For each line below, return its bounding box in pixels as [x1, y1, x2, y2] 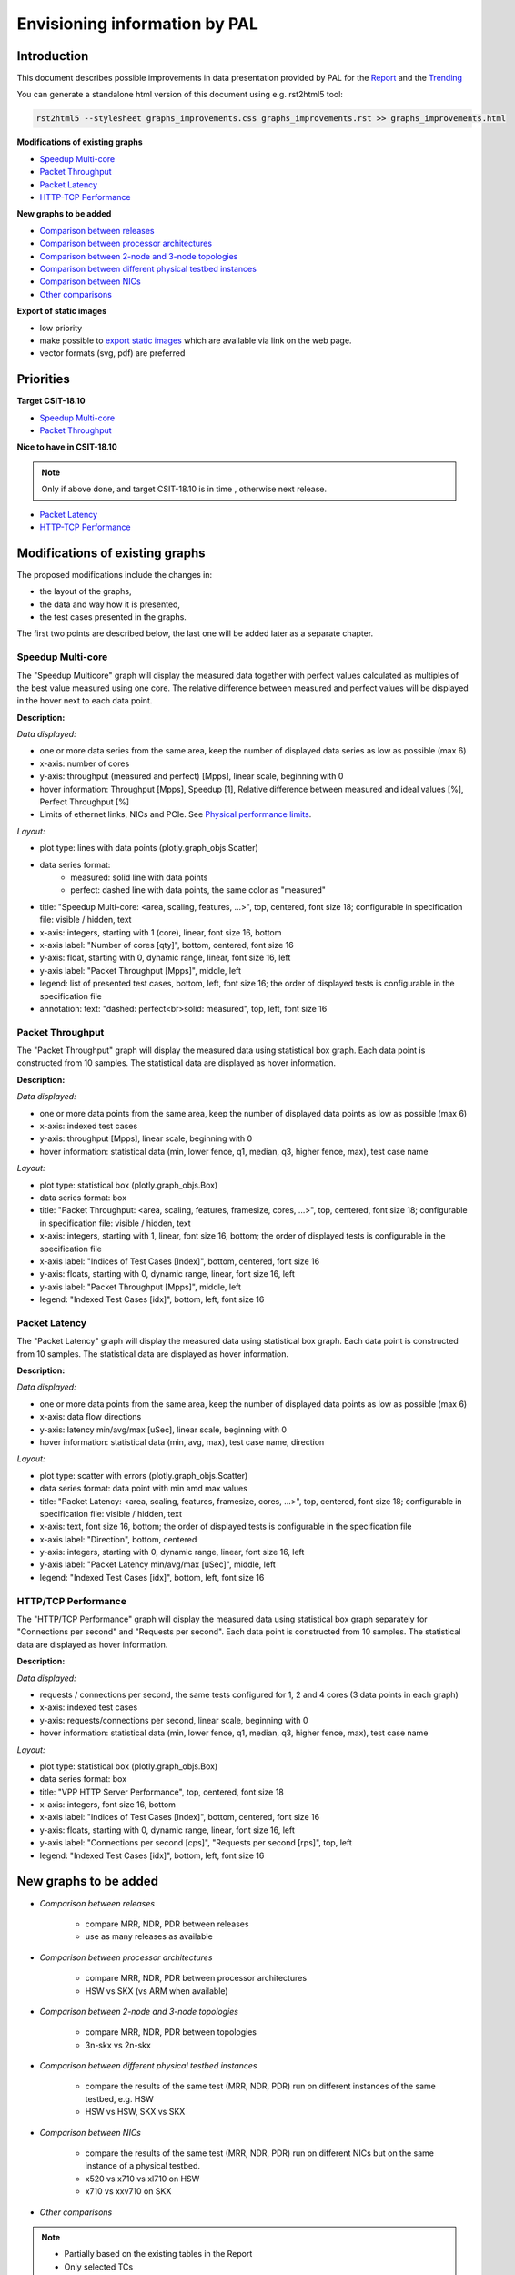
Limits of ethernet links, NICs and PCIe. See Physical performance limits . [39, 809, 312, 820]
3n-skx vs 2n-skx [85, 2039, 152, 2050]
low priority [39, 322, 83, 333]
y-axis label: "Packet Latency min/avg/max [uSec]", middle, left [39, 1559, 277, 1570]
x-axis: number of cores [39, 758, 130, 769]
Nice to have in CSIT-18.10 [16, 441, 117, 452]
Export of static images [16, 306, 107, 317]
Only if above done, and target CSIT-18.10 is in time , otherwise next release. [41, 483, 328, 495]
